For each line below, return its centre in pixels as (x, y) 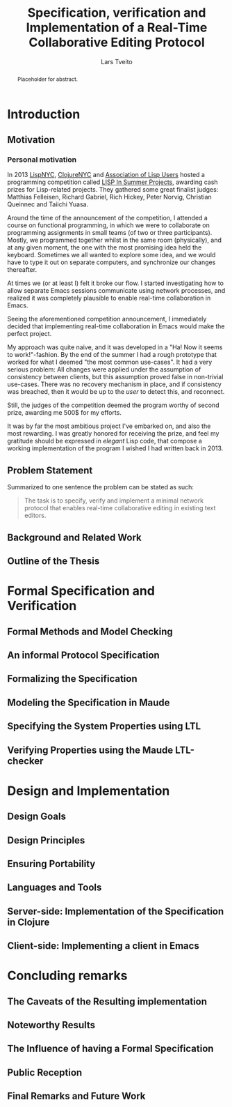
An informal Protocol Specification (83, 655)
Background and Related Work (74, 537)
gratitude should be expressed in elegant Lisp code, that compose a (105, 441)
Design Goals (36, 817)
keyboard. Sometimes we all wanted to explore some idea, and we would (111, 255)
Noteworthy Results (51, 1025)
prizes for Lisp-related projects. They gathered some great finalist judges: (113, 190)
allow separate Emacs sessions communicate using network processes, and (116, 291)
